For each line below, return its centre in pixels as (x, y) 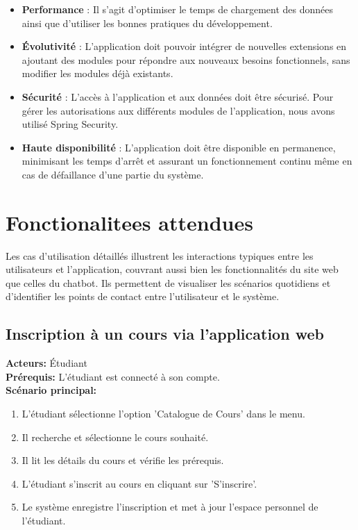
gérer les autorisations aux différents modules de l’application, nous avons (178, 110)
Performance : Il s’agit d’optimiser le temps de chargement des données (178, 9)
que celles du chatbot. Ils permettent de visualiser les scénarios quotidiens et (168, 282)
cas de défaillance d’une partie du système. (113, 174)
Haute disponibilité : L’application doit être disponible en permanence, (179, 147)
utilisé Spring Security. (70, 124)
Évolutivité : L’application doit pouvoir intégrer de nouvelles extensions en (184, 46)
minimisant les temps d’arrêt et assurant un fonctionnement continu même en (187, 161)
